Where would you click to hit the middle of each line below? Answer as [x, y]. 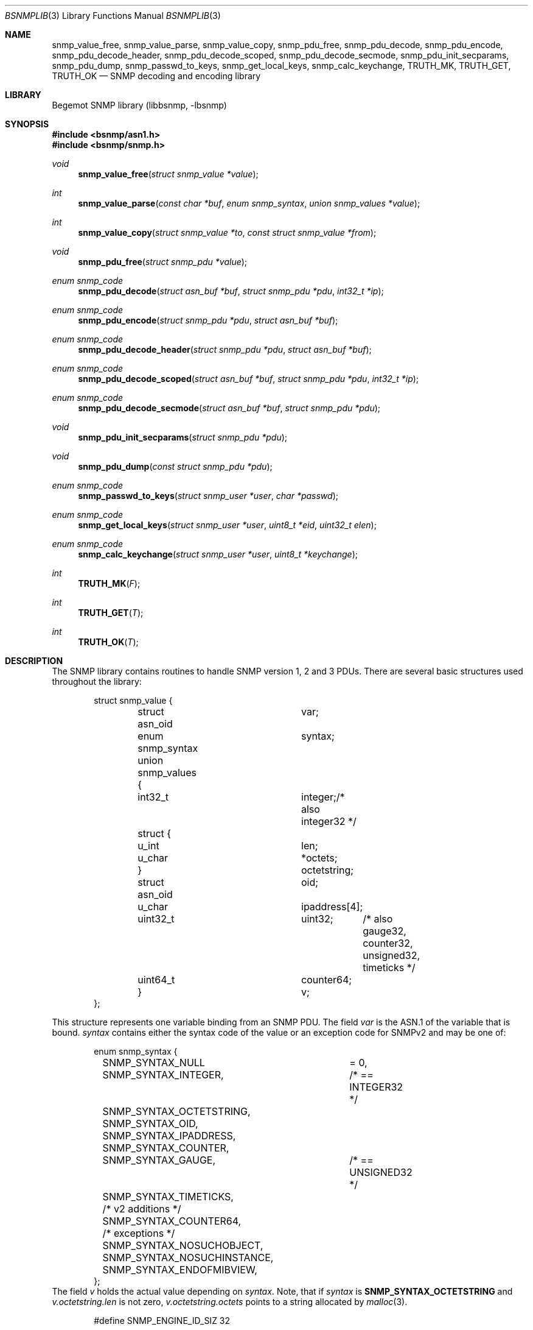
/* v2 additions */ [142, 1209]
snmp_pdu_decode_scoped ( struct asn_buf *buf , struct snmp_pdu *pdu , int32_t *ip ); [249, 379]
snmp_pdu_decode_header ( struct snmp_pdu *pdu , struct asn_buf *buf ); [225, 349]
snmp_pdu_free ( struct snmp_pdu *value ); [163, 262]
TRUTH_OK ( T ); [108, 642]
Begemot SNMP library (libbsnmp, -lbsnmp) [139, 105]
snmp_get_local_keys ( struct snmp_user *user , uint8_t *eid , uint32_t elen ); [227, 525]
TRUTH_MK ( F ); [109, 583]
